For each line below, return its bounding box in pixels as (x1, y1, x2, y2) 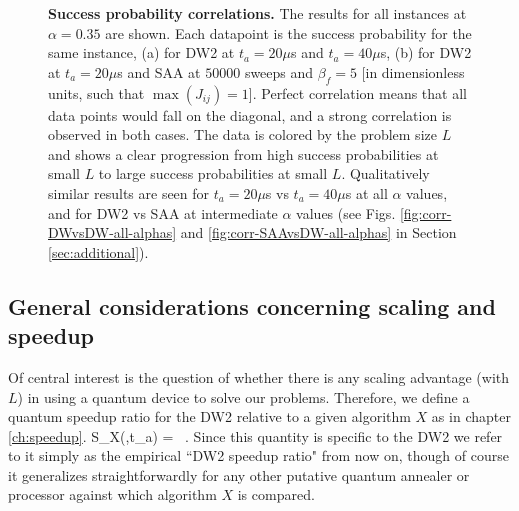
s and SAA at (117, 61, 201, 82)
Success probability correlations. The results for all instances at (48, 3, 467, 23)
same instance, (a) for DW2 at (48, 42, 235, 63)
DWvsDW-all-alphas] (48, 222, 177, 243)
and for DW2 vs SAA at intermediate (48, 202, 278, 223)
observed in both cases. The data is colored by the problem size (48, 124, 437, 145)
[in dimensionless (361, 61, 465, 82)
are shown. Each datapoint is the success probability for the (105, 22, 472, 43)
